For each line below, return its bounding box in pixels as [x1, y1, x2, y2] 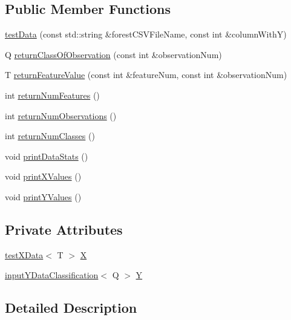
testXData [5, 248, 44, 261]
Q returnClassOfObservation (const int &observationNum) [5, 48, 222, 60]
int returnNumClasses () [5, 129, 95, 142]
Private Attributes [5, 220, 123, 238]
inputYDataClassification [5, 269, 99, 281]
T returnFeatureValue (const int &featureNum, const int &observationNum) [5, 68, 287, 81]
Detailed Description [5, 298, 137, 317]
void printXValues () [5, 170, 82, 183]
